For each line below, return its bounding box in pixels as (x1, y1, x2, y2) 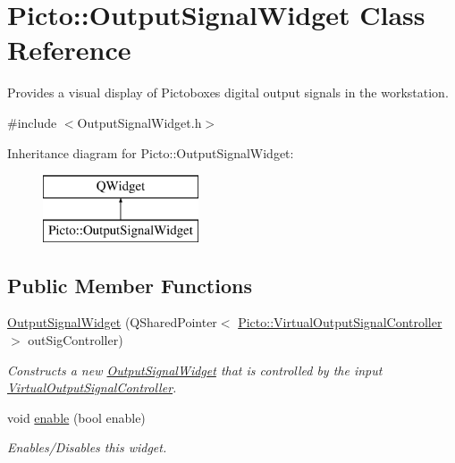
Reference (7, 31, 131, 68)
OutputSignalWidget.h (77, 113, 202, 131)
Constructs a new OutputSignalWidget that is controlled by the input (7, 360, 383, 379)
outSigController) (28, 331, 123, 349)
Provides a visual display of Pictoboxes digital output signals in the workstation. (7, 83, 449, 102)
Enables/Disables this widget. (7, 438, 167, 457)
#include (7, 113, 57, 131)
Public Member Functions (7, 271, 252, 299)
